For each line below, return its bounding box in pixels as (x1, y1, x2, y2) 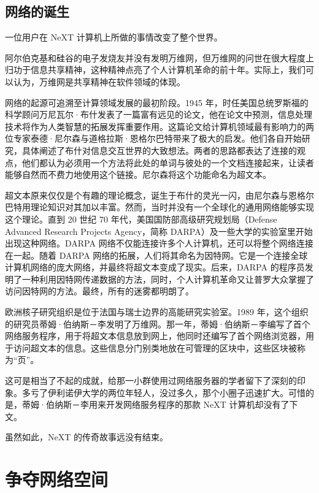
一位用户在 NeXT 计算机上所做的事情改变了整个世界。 (5, 31, 223, 44)
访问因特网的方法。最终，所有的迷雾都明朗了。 (5, 285, 194, 297)
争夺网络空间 (5, 467, 109, 492)
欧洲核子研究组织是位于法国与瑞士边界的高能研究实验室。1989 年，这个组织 (5, 305, 309, 318)
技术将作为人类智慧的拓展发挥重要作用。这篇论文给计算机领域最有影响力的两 (5, 120, 314, 132)
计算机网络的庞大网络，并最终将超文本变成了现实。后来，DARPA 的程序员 (5, 261, 305, 273)
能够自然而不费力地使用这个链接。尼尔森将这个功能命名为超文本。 (5, 168, 271, 181)
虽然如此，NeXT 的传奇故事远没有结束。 (5, 430, 168, 443)
